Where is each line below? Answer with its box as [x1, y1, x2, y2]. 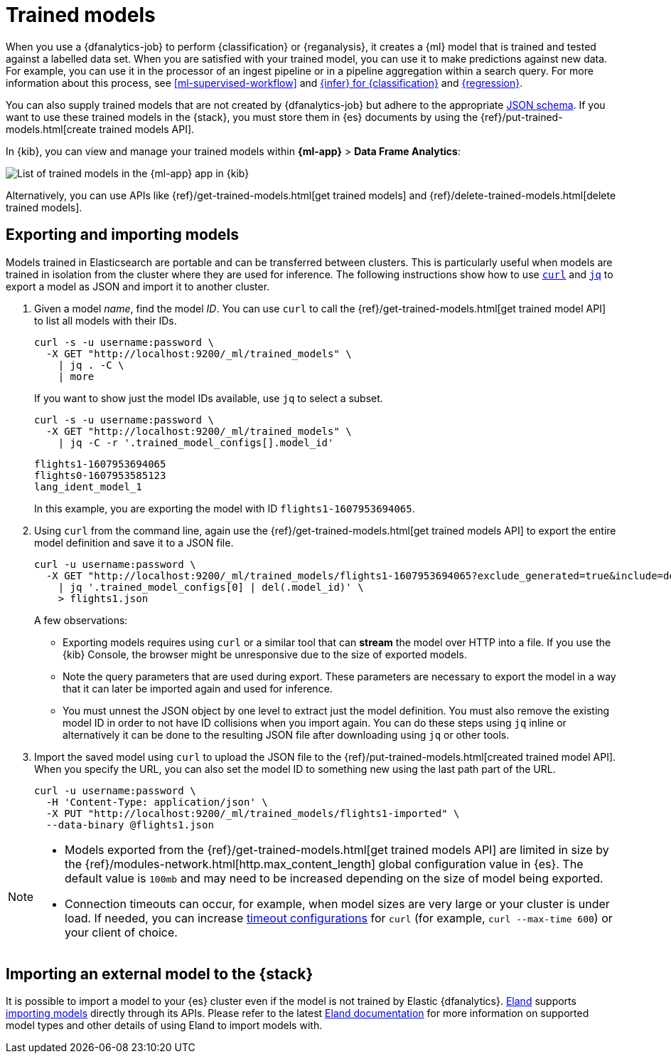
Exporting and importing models [6, 226, 240, 244]
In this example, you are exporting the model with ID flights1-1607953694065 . [34, 502, 415, 515]
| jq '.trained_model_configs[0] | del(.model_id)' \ [58, 581, 364, 593]
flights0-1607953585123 [34, 469, 166, 481]
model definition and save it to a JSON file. [34, 536, 234, 549]
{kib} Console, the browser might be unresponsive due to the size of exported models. [63, 648, 467, 660]
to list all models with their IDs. [34, 314, 177, 327]
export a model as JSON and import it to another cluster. [6, 280, 270, 293]
